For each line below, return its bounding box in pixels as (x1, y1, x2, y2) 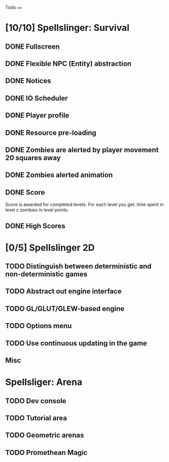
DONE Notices (5, 77, 51, 85)
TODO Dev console (5, 397, 66, 405)
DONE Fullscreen (5, 42, 60, 51)
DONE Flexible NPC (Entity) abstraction (5, 59, 132, 68)
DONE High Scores (5, 222, 66, 230)
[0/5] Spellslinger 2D (5, 242, 95, 253)
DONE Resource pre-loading (5, 128, 96, 137)
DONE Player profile (5, 111, 70, 120)
